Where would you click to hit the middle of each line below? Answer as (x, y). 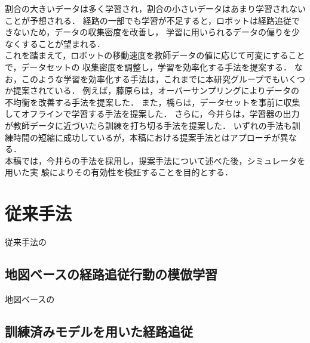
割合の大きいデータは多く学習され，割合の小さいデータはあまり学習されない (155, 8)
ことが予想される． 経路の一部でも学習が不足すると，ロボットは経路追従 (148, 20)
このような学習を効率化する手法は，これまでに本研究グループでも (151, 78)
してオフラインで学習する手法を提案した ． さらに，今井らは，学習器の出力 (152, 114)
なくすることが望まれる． (55, 43)
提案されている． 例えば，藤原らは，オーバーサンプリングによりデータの (156, 90)
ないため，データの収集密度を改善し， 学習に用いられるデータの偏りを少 (156, 32)
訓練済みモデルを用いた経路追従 (99, 331)
